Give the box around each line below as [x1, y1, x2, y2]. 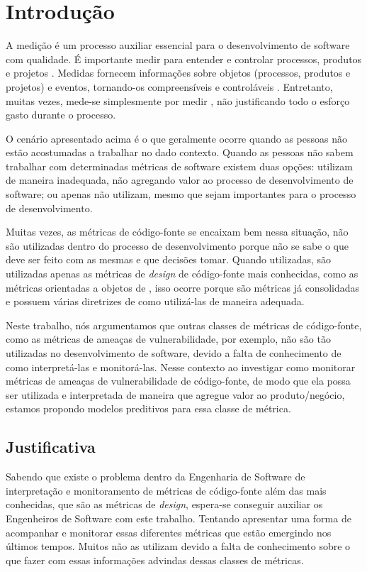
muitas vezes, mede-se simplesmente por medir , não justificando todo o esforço [6, 93, 350, 108]
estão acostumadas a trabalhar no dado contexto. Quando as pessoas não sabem [6, 145, 354, 160]
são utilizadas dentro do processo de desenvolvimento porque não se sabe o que [6, 238, 349, 253]
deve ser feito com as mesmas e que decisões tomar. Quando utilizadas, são [6, 252, 332, 267]
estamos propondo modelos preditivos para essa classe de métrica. [6, 401, 291, 416]
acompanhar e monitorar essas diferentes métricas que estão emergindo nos [6, 524, 332, 539]
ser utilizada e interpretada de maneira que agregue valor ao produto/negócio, [6, 387, 345, 402]
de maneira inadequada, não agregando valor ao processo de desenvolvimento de [6, 172, 354, 187]
